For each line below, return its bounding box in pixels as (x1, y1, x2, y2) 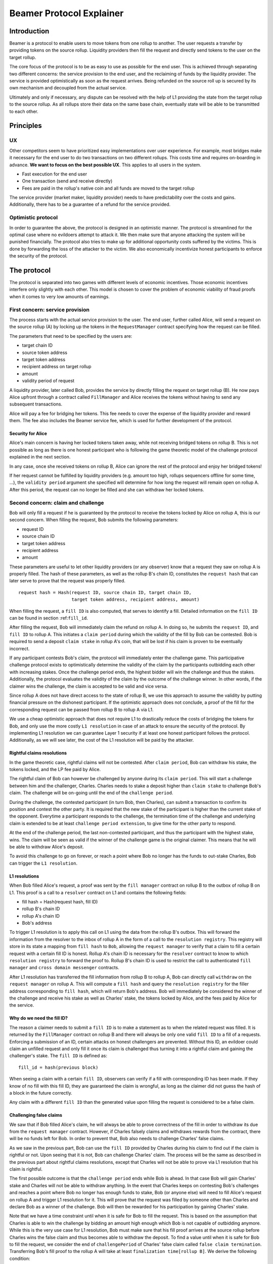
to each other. (9, 108, 38, 114)
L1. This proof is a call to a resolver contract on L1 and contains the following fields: (9, 889, 187, 895)
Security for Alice (9, 430, 48, 437)
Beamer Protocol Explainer (9, 8, 124, 19)
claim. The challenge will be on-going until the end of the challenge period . (9, 790, 173, 796)
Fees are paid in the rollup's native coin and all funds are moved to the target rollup (22, 185, 195, 191)
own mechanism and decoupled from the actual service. (9, 85, 127, 91)
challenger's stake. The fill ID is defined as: (9, 1053, 107, 1059)
